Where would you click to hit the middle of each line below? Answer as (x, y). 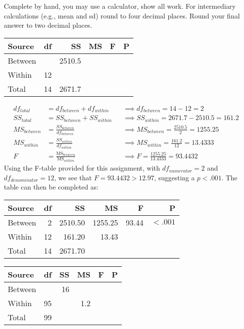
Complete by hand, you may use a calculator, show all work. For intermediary (120, 6)
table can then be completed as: (51, 187)
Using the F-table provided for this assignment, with (82, 168)
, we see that (73, 177)
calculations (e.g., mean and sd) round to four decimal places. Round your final (122, 15)
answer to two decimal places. (48, 25)
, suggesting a (175, 177)
